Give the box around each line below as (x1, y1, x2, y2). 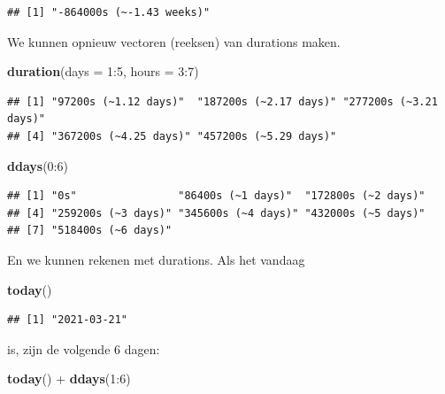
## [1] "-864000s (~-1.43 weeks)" (7, 6, 211, 19)
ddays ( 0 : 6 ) (7, 156, 68, 174)
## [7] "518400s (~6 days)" (7, 224, 173, 237)
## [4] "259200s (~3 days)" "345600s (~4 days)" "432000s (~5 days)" (7, 206, 426, 220)
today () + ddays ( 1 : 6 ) (7, 369, 131, 388)
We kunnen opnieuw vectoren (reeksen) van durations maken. (7, 32, 341, 50)
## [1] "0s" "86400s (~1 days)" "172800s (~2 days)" (7, 189, 426, 203)
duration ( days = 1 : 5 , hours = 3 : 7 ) (7, 62, 199, 81)
